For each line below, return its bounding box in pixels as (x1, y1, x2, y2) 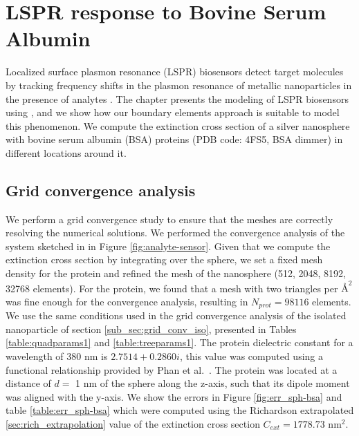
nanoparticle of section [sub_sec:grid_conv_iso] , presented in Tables (6, 321, 297, 336)
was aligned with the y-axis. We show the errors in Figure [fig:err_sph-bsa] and (6, 389, 342, 404)
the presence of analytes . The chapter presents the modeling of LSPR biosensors (6, 91, 349, 106)
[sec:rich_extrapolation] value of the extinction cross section (6, 416, 260, 430)
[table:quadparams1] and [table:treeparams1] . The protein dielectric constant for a (6, 335, 353, 350)
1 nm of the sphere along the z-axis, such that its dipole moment (75, 376, 350, 390)
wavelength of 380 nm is (6, 348, 108, 363)
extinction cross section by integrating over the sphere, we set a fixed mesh (6, 252, 323, 267)
